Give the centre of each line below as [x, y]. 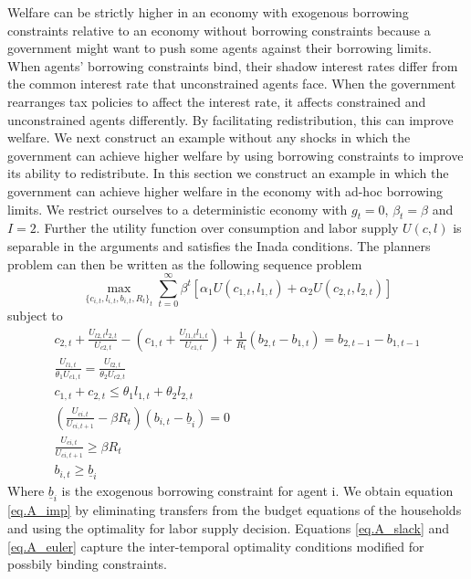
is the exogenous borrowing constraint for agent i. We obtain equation [257, 491]
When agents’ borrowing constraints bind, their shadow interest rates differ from [233, 65]
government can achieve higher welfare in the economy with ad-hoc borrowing [225, 190]
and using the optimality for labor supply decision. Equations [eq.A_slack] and [229, 527]
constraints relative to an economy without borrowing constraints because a [219, 30]
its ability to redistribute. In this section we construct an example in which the [228, 173]
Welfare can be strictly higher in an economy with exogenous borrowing [208, 12]
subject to [35, 316]
